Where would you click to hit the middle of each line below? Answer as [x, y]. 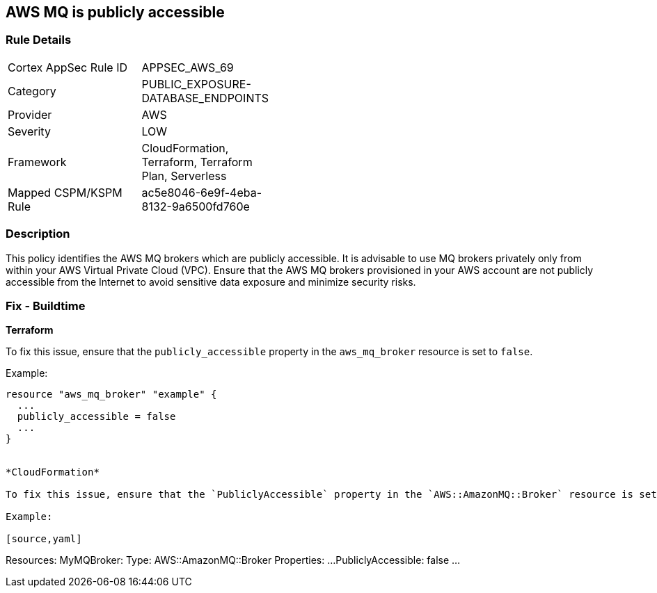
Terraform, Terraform [197, 162]
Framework [37, 162]
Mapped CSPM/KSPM [65, 192]
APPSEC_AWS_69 [188, 67]
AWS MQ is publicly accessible [115, 12]
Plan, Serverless [184, 176]
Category [32, 91]
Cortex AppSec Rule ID [68, 67]
